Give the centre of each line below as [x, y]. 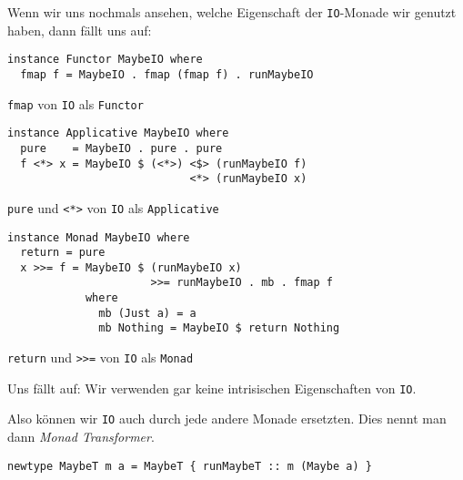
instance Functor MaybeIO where [105, 60]
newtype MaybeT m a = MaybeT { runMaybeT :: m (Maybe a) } [190, 466]
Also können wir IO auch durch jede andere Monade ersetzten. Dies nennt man [227, 419]
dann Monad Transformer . [81, 437]
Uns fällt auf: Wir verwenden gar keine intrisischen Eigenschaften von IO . [212, 388]
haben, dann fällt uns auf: [80, 30]
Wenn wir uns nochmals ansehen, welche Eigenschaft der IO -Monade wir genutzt [232, 12]
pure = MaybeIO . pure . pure [121, 148]
